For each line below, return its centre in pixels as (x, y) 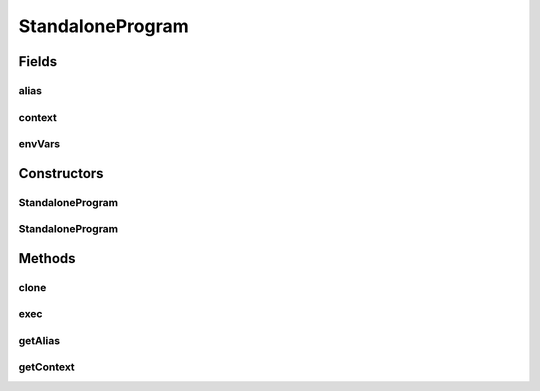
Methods (47, 258)
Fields (38, 61)
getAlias (39, 340)
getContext (46, 367)
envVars (39, 144)
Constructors (61, 173)
